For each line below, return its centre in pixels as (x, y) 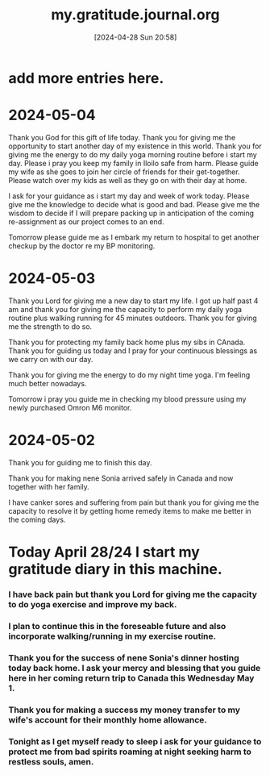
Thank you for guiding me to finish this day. (80, 462)
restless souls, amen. (51, 761)
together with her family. (49, 486)
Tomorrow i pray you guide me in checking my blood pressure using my (127, 399)
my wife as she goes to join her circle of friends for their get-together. (124, 172)
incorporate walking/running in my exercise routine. (112, 636)
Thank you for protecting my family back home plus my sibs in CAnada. (127, 342)
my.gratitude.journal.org (135, 15)
